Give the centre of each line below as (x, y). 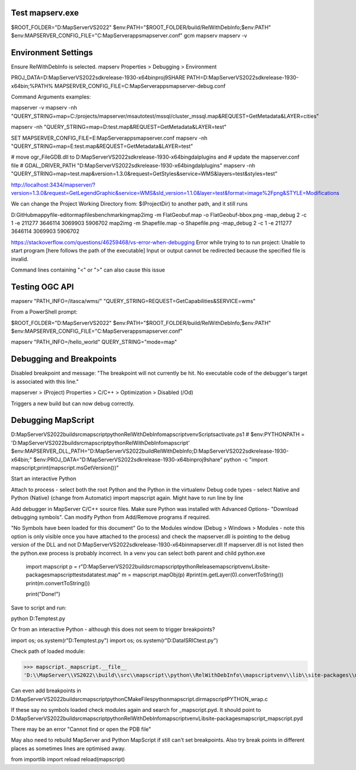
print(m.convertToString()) (58, 583)
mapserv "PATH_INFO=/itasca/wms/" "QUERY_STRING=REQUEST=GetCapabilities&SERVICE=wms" (133, 301)
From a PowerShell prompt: (44, 312)
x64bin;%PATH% (32, 86)
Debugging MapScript (53, 420)
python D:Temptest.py (38, 618)
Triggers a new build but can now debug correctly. (73, 403)
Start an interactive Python (44, 479)
